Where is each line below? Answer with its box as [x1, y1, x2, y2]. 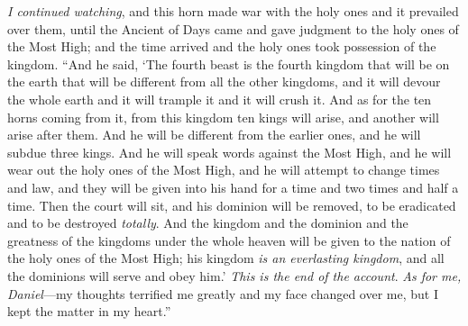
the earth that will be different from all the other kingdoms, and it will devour [7, 72, 441, 91]
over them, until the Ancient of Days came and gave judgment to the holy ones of [7, 19, 459, 38]
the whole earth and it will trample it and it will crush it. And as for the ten [7, 89, 432, 108]
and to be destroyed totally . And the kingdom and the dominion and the [7, 213, 408, 232]
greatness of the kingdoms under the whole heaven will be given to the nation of [7, 231, 451, 249]
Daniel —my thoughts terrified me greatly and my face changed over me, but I [7, 284, 439, 303]
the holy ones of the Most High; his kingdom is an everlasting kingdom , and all [7, 249, 445, 267]
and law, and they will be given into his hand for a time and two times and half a [7, 177, 459, 196]
